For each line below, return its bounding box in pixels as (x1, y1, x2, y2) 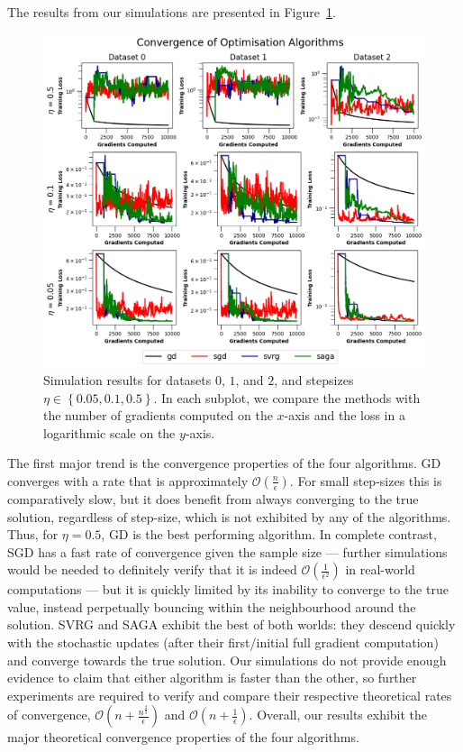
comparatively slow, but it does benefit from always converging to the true (7, 489, 419, 508)
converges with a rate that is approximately (7, 471, 249, 490)
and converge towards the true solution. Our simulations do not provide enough (7, 650, 447, 669)
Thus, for (7, 525, 59, 544)
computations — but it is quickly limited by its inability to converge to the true (7, 580, 449, 599)
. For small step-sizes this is (289, 471, 442, 490)
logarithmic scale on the (43, 423, 176, 442)
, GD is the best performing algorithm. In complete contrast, (101, 525, 437, 544)
